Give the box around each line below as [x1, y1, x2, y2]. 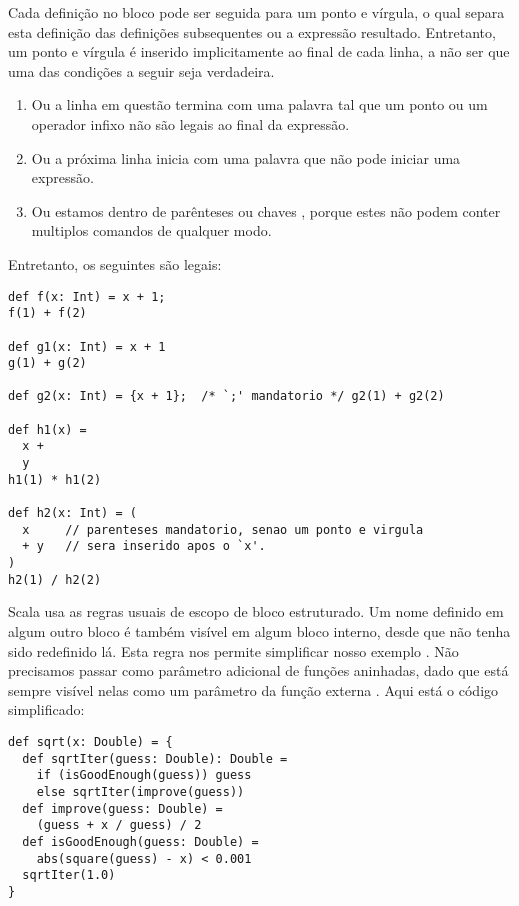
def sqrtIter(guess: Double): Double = [22, 751, 288, 766]
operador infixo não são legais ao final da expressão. [31, 113, 350, 134]
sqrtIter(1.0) [22, 868, 116, 883]
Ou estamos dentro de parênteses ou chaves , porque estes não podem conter [31, 200, 501, 221]
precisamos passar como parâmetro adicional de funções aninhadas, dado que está [8, 660, 509, 681]
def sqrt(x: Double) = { [8, 734, 173, 749]
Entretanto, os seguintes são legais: [8, 253, 222, 274]
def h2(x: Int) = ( [8, 506, 137, 521]
